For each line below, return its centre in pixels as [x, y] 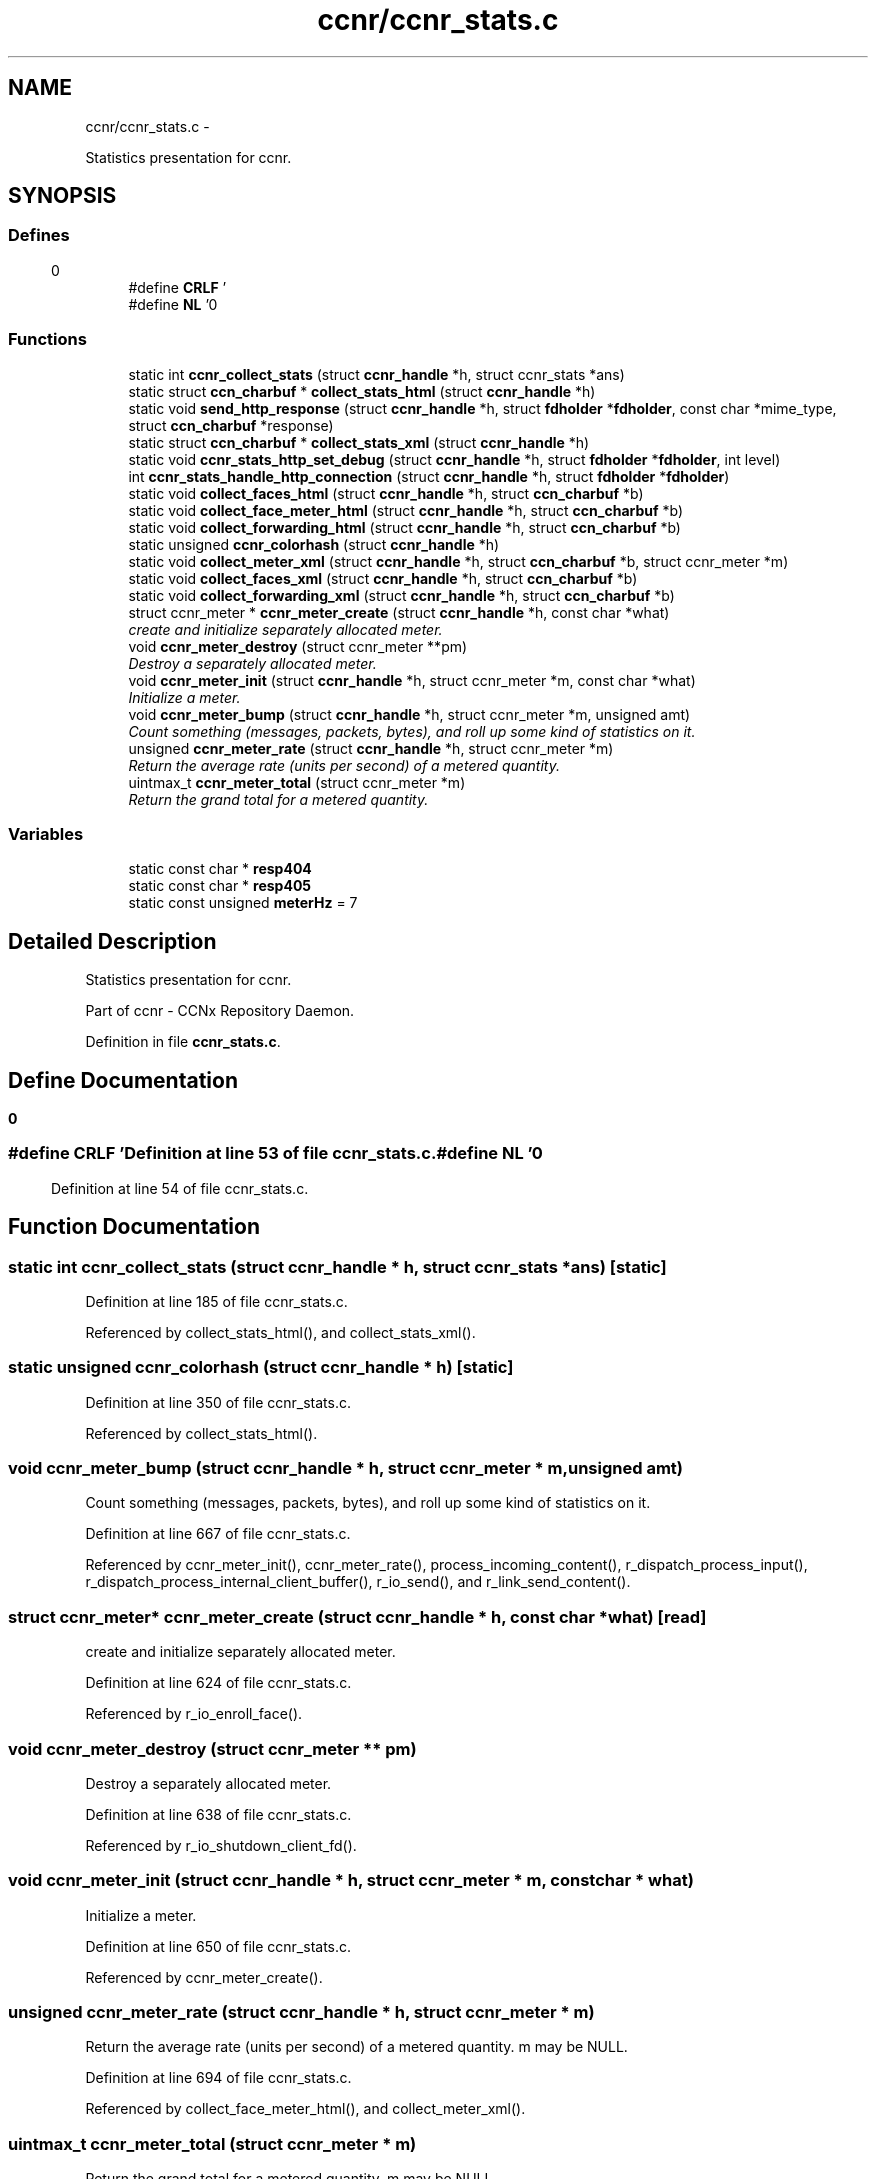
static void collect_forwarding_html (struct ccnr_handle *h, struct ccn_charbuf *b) [404, 527]
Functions [47, 339]
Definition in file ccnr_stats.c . [183, 1042]
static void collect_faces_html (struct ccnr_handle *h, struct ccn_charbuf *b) [386, 493]
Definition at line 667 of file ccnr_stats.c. [218, 1534]
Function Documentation [134, 1227]
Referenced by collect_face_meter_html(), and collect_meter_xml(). [305, 2109]
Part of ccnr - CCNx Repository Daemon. [220, 1011]
